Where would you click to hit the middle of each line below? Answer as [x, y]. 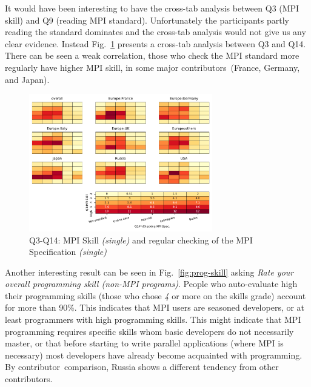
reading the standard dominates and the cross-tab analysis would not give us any [155, 32]
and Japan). [27, 79]
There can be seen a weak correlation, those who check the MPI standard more [152, 55]
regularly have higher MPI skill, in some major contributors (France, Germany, [152, 67]
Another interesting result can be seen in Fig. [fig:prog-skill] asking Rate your [149, 272]
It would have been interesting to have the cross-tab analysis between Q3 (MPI [152, 8]
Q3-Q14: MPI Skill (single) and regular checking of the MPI [141, 240]
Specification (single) [68, 252]
